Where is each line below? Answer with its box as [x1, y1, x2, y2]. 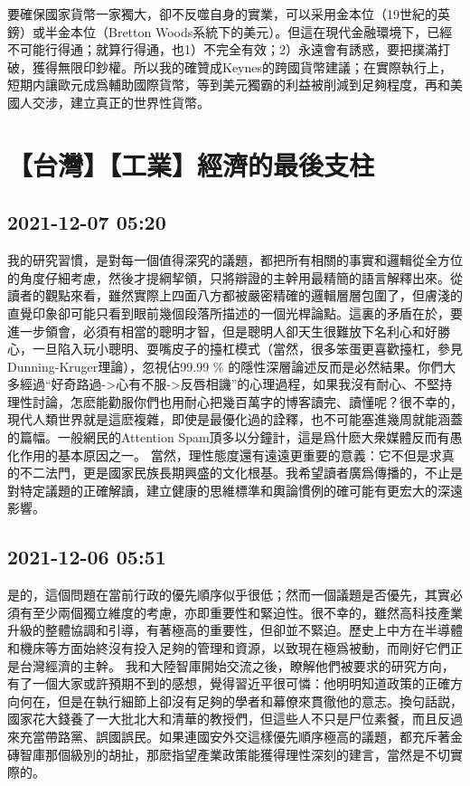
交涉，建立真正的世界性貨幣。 [32, 92, 210, 111]
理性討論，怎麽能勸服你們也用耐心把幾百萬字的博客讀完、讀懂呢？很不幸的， [7, 392, 463, 411]
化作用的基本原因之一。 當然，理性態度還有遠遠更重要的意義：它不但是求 [7, 445, 442, 464]
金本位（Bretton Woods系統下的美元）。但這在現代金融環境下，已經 [57, 22, 453, 41]
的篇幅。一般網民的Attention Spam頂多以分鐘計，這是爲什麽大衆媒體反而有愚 [7, 428, 463, 447]
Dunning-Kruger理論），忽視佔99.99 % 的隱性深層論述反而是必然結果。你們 [7, 356, 444, 375]
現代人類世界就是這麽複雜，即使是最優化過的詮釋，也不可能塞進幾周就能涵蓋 [7, 410, 463, 429]
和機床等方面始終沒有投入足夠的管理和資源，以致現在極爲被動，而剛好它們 [7, 639, 450, 658]
